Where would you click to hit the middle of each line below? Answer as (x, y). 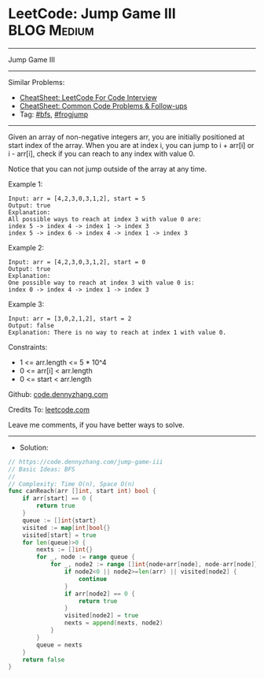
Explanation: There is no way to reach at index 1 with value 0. (117, 332)
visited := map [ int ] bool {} (66, 528)
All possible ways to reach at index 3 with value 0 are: (105, 219)
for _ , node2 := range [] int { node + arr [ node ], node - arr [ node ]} (154, 565)
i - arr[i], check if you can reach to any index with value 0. (102, 154)
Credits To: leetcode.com (49, 409)
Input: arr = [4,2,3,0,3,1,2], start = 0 (77, 262)
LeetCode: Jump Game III (92, 14)
